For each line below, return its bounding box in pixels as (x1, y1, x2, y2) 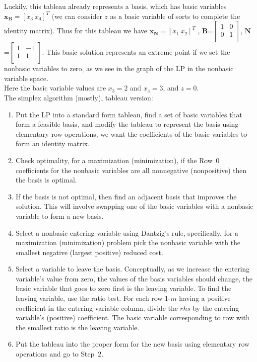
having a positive (179, 293, 231, 303)
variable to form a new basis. (15, 210, 104, 221)
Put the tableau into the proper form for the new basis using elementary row (15, 339, 250, 349)
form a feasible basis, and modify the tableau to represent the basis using (15, 119, 239, 129)
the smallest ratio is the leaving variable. (15, 322, 139, 332)
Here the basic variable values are (4, 83, 106, 93)
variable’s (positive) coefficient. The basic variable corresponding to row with (15, 312, 250, 323)
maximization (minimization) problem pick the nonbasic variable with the (15, 237, 241, 248)
